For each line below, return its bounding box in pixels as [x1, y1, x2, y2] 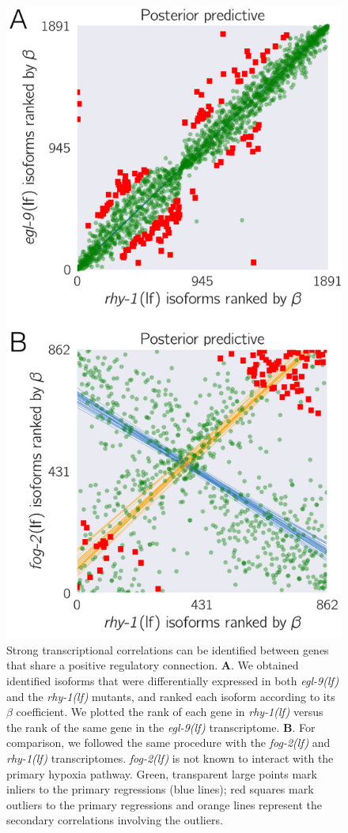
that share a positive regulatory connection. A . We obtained [6, 657, 299, 673]
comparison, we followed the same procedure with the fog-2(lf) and [6, 734, 331, 751]
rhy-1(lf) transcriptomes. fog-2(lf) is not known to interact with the [6, 750, 334, 767]
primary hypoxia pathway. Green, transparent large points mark [6, 765, 317, 782]
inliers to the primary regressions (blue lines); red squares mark [6, 781, 314, 797]
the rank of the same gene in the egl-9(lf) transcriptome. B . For [6, 718, 316, 735]
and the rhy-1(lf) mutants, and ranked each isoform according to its [6, 688, 335, 704]
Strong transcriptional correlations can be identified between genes [6, 641, 329, 658]
